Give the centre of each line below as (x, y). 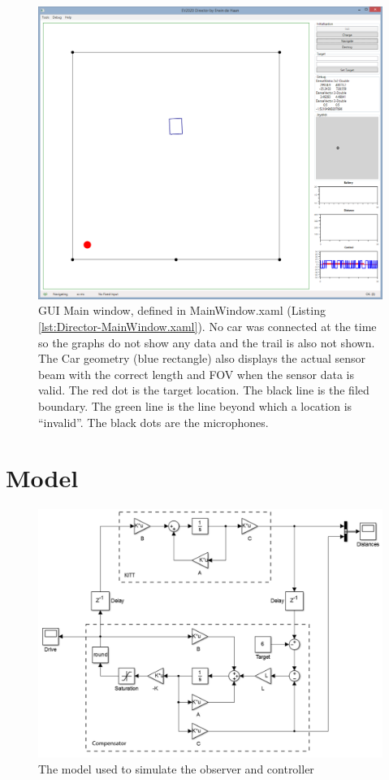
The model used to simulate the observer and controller (176, 768)
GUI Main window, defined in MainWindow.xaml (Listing (182, 310)
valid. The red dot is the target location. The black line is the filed (204, 390)
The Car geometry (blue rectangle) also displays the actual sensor (202, 358)
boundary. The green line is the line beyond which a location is (195, 405)
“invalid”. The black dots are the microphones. (153, 422)
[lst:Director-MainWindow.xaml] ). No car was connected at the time (207, 326)
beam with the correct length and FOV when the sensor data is (197, 374)
